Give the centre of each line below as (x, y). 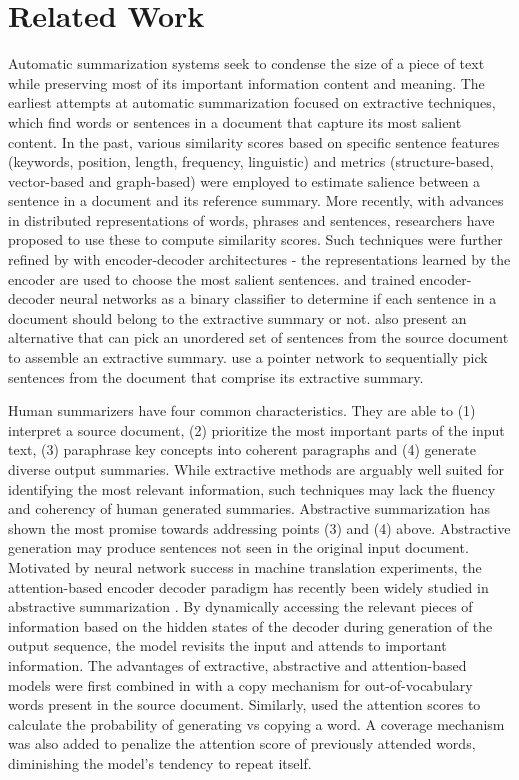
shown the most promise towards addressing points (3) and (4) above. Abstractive (259, 527)
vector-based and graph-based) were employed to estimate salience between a (244, 180)
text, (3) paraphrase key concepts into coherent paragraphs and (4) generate (242, 449)
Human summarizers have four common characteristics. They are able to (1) (242, 410)
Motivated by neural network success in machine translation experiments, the (245, 566)
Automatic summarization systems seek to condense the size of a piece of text (246, 63)
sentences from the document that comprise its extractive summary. (216, 376)
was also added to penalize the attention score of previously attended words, (242, 743)
